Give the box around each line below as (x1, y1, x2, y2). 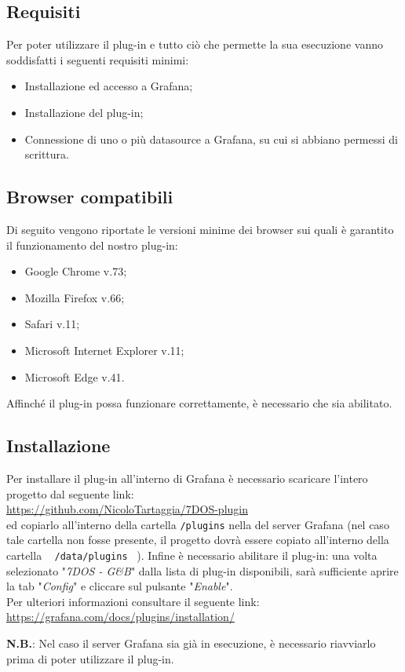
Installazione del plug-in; (24, 104, 144, 120)
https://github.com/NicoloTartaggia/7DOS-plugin (6, 501, 248, 517)
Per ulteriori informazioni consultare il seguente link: (6, 593, 260, 609)
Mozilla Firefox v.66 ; (24, 289, 125, 305)
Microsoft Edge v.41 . (24, 368, 125, 385)
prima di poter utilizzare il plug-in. (6, 650, 174, 667)
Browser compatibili (6, 184, 173, 209)
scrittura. (24, 146, 69, 163)
